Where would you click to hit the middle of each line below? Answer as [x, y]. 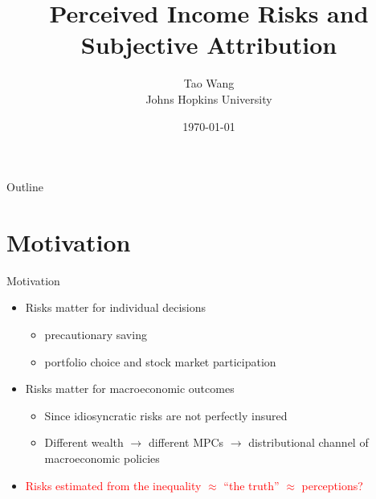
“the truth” [251, 485]
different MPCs [186, 442]
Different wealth [84, 442]
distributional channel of [309, 442]
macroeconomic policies [102, 458]
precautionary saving [96, 334]
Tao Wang [209, 83]
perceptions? [332, 485]
